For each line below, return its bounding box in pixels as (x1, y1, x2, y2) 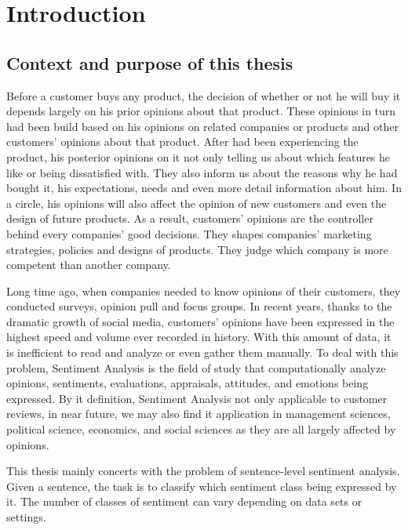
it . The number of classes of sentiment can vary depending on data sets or (6, 493, 362, 510)
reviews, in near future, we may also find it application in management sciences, (6, 405, 391, 422)
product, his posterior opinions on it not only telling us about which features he (6, 148, 391, 165)
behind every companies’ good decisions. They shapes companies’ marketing (6, 225, 372, 241)
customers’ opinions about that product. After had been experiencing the (6, 133, 359, 150)
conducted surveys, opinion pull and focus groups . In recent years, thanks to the (6, 298, 392, 314)
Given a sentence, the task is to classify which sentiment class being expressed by (6, 477, 397, 494)
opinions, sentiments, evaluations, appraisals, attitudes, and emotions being (6, 375, 369, 391)
